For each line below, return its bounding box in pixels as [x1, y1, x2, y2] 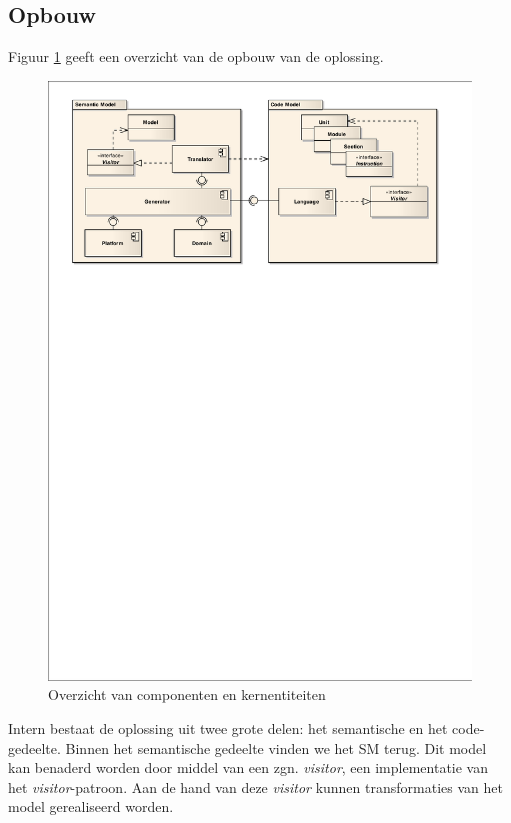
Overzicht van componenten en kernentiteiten [48, 684, 326, 705]
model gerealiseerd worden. [8, 796, 174, 817]
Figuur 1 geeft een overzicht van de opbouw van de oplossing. [8, 46, 384, 67]
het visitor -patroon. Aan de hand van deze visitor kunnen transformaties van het [8, 776, 503, 797]
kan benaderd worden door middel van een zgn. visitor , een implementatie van [8, 757, 488, 778]
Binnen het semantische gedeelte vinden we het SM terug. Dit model [65, 737, 487, 758]
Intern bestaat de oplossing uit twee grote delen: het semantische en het [8, 717, 448, 738]
